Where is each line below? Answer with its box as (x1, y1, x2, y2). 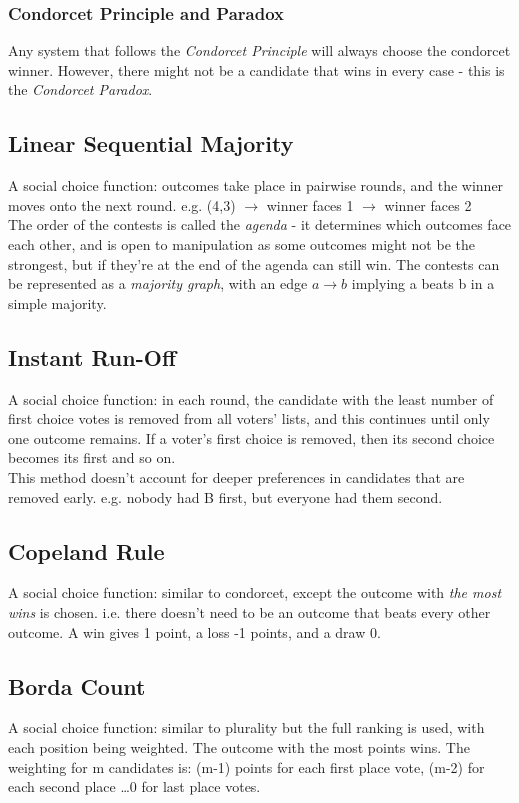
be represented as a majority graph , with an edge (8, 273, 308, 294)
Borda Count (8, 670, 146, 701)
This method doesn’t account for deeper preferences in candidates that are (8, 466, 465, 487)
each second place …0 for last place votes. (8, 776, 261, 797)
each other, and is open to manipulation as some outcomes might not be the (8, 233, 475, 254)
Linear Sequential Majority (8, 128, 294, 159)
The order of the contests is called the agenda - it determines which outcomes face (8, 214, 512, 235)
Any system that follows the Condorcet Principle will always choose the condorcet (8, 40, 511, 61)
